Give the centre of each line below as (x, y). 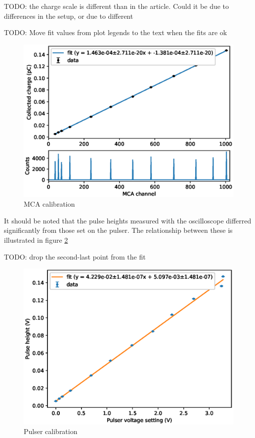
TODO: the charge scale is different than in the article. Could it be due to (117, 6)
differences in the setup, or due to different (69, 16)
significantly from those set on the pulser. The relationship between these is (118, 230)
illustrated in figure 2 (36, 240)
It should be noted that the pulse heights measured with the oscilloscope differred (128, 220)
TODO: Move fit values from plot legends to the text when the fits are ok (116, 32)
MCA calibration (49, 204)
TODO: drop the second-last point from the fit (75, 256)
